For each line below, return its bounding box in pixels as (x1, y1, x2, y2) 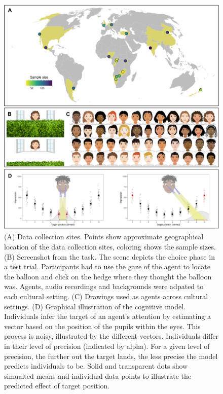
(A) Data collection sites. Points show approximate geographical (4, 231, 204, 242)
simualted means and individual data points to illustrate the (4, 370, 192, 381)
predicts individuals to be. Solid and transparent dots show (4, 361, 188, 371)
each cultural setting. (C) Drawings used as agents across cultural (4, 291, 208, 301)
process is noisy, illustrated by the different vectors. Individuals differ (4, 331, 219, 341)
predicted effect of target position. (4, 380, 110, 391)
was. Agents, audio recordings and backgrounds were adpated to (4, 281, 204, 292)
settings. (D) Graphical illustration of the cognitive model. (4, 301, 186, 311)
